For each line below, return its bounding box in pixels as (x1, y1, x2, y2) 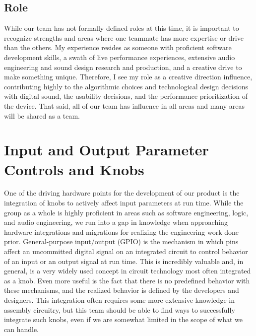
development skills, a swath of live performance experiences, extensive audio (4, 52, 235, 62)
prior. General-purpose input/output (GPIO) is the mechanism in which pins (4, 236, 239, 247)
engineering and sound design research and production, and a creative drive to (4, 62, 242, 72)
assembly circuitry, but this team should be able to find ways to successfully (4, 304, 235, 315)
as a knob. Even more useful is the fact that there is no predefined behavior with (4, 275, 250, 285)
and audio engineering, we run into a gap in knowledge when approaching (4, 217, 228, 227)
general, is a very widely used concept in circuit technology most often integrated (4, 266, 251, 276)
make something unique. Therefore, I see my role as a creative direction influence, (4, 71, 253, 82)
